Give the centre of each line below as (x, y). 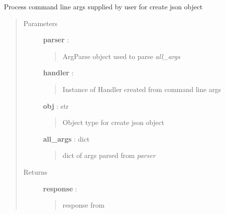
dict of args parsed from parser (109, 155)
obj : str (56, 106)
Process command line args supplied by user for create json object (103, 6)
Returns (35, 171)
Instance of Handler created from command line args (142, 89)
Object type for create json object (113, 122)
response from (84, 205)
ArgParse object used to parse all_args (121, 56)
